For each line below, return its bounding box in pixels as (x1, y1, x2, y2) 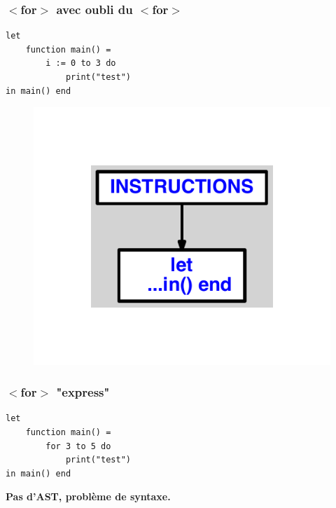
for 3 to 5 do (45, 441, 111, 451)
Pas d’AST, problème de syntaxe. (6, 489, 171, 504)
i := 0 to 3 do (45, 58, 116, 69)
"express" (56, 383, 110, 401)
